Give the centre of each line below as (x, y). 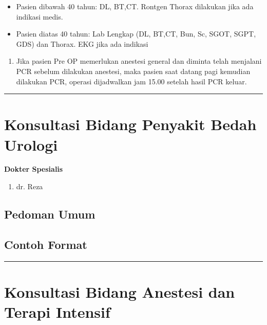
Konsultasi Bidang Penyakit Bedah (130, 124)
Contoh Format (46, 244)
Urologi (31, 144)
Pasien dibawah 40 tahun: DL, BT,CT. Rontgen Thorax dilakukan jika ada (135, 6)
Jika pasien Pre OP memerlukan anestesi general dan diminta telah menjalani (139, 61)
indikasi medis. (40, 16)
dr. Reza (30, 186)
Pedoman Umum (50, 214)
